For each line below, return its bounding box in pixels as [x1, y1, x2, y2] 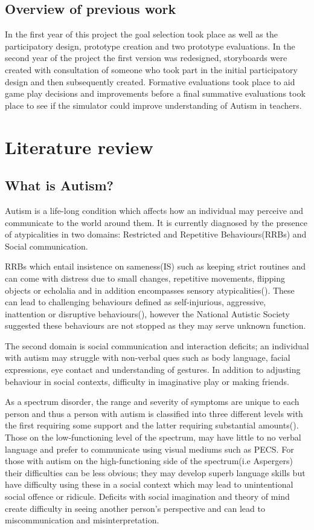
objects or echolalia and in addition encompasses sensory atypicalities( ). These [5, 283, 295, 296]
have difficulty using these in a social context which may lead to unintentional [5, 478, 293, 491]
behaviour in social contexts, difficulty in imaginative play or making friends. [5, 375, 289, 387]
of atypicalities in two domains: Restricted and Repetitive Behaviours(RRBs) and [5, 228, 307, 241]
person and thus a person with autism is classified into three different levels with [5, 407, 303, 419]
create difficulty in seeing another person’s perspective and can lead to [5, 502, 265, 514]
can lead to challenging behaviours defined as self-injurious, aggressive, [5, 296, 266, 308]
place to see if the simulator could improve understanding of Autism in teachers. [5, 99, 302, 111]
